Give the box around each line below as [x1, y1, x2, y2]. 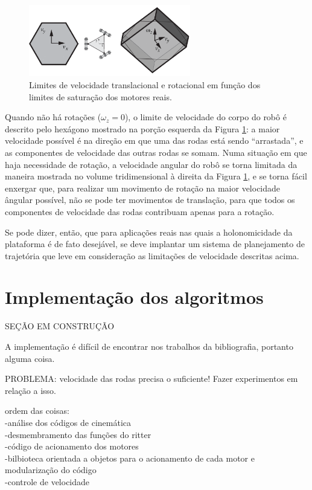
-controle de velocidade [5, 475, 90, 488]
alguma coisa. [5, 352, 55, 364]
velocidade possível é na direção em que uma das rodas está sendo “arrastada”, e [5, 134, 304, 147]
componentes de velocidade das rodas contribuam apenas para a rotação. [5, 205, 275, 218]
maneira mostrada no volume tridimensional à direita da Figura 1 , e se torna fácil [5, 170, 307, 182]
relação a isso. [5, 384, 56, 396]
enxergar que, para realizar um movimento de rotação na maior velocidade [5, 181, 281, 194]
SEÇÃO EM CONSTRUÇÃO [5, 320, 115, 332]
